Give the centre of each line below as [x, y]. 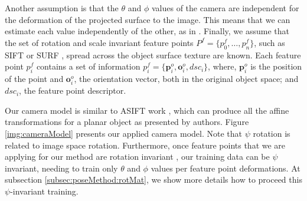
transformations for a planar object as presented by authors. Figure [127, 122]
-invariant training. [44, 191]
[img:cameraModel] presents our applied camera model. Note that [124, 133]
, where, [222, 66]
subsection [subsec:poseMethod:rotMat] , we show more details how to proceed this [153, 179]
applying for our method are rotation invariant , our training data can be [137, 156]
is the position [276, 66]
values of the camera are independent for [225, 8]
